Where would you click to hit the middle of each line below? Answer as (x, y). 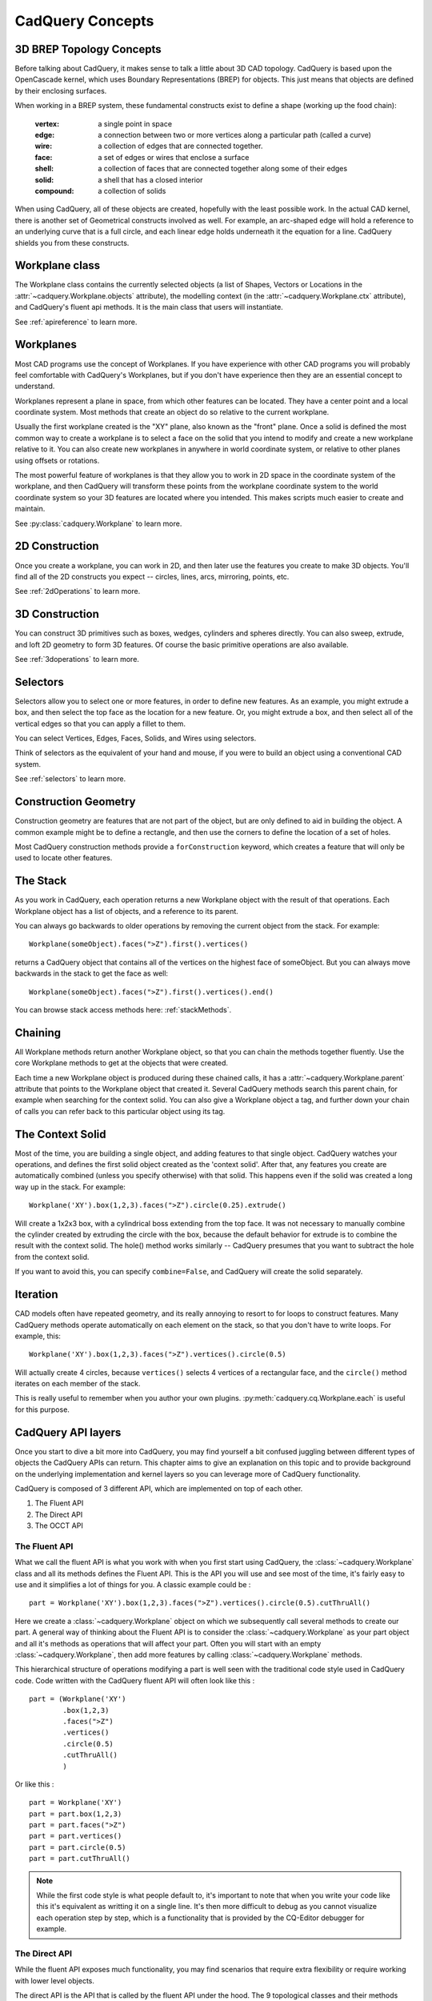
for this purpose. (42, 1410)
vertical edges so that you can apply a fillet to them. (100, 724)
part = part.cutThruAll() (80, 1859)
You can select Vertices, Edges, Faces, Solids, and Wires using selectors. (136, 738)
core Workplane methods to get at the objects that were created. (121, 1063)
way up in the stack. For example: (70, 1187)
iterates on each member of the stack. (78, 1384)
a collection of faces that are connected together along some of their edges (223, 169)
